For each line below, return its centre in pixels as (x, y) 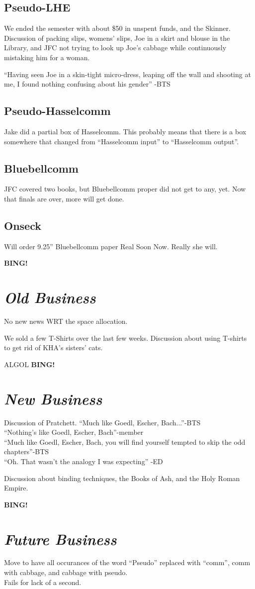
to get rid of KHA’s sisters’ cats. (53, 347)
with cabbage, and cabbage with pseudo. (66, 572)
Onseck (23, 225)
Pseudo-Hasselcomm (57, 111)
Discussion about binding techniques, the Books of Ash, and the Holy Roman (122, 478)
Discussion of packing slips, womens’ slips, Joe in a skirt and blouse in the (117, 38)
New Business (53, 398)
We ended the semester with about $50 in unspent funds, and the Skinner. (117, 28)
